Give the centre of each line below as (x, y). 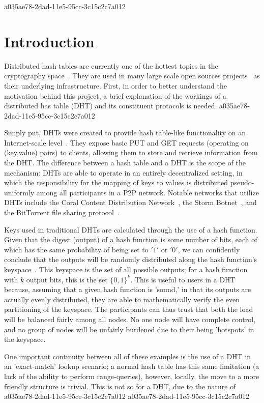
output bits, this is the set (67, 279)
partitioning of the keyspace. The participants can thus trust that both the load (129, 309)
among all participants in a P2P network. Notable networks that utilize (148, 192)
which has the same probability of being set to (76, 249)
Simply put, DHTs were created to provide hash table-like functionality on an (125, 133)
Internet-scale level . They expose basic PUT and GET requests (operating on (126, 142)
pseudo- (242, 182)
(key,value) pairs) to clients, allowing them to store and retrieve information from (131, 152)
